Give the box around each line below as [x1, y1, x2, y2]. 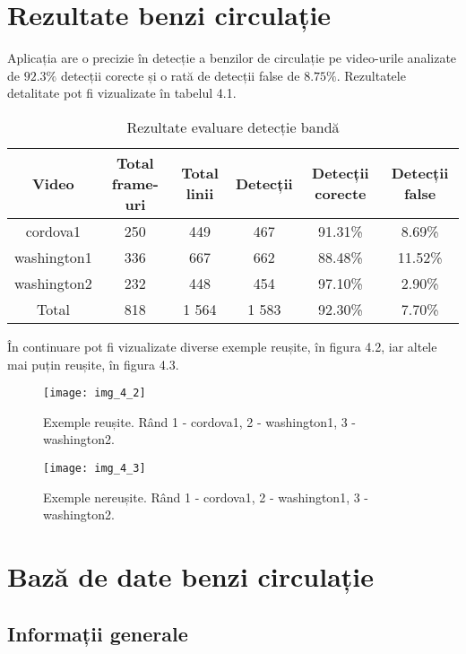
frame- [111, 172, 159, 194]
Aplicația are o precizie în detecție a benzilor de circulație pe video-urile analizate [7, 48, 457, 67]
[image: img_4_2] [43, 387, 146, 400]
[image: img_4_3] [43, 461, 146, 475]
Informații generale [7, 619, 188, 647]
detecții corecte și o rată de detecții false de [60, 65, 300, 84]
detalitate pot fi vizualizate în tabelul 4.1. [7, 83, 237, 102]
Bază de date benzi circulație [7, 557, 375, 594]
